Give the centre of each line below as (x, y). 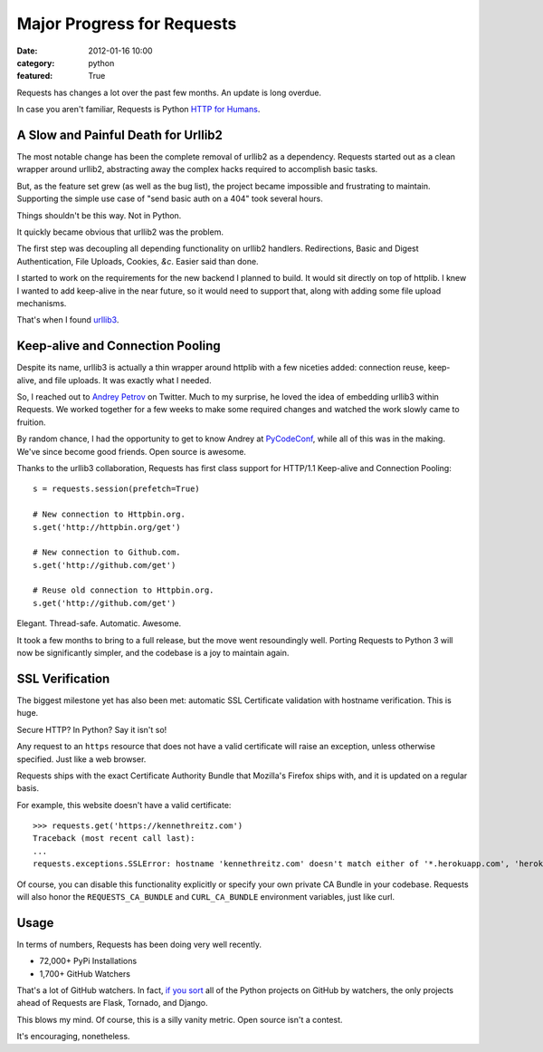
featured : (35, 76)
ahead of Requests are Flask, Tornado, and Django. (112, 1003)
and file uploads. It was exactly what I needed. (125, 380)
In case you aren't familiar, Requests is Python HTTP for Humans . (138, 110)
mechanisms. (42, 303)
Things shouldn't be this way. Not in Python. (99, 215)
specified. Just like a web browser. (81, 759)
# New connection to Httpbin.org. (109, 515)
